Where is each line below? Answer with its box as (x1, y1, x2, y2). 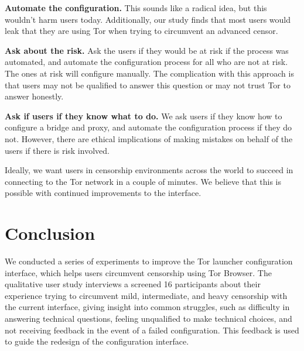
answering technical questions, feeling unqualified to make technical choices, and (5, 312, 292, 324)
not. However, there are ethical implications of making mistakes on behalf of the (5, 132, 293, 144)
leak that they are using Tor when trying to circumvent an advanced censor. (5, 25, 278, 37)
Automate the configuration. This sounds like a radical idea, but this (5, 2, 267, 13)
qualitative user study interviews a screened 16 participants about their (5, 278, 261, 290)
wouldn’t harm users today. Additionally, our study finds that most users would (5, 13, 291, 25)
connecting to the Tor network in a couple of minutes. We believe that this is (5, 175, 282, 187)
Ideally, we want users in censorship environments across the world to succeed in (5, 164, 293, 176)
